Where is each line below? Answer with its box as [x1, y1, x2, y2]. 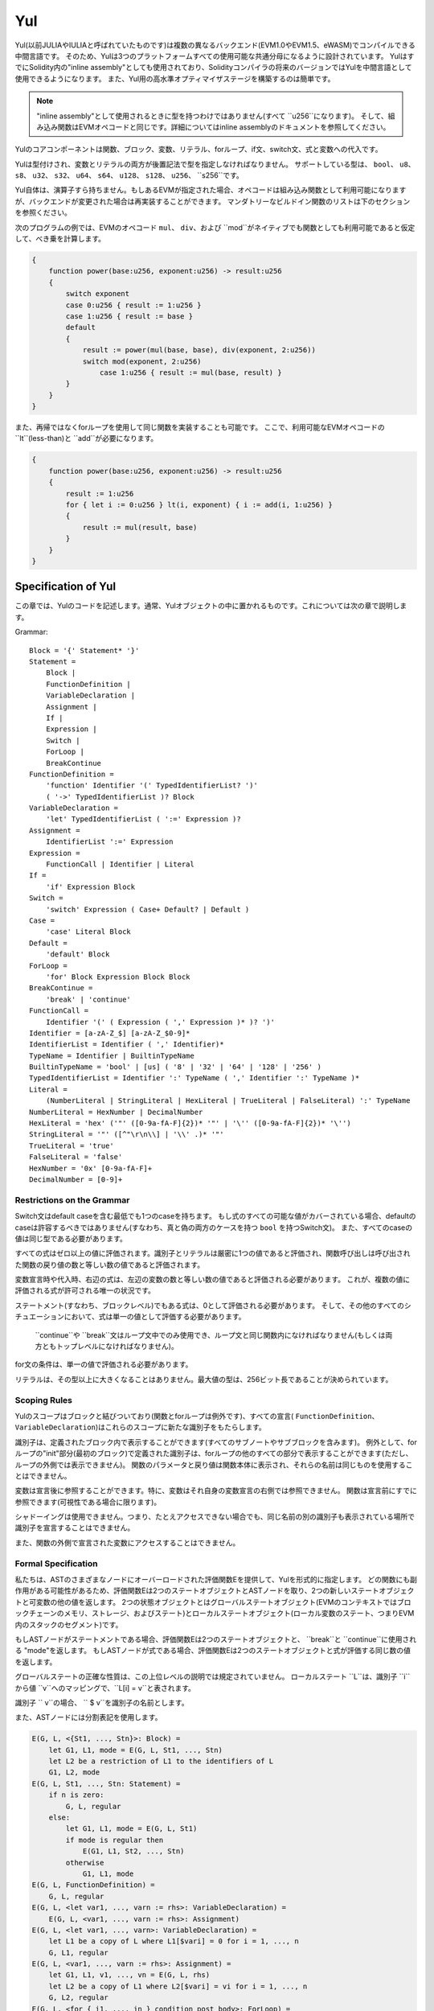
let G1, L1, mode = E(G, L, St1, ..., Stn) [48, 1746, 223, 1754]
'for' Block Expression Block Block [45, 972, 190, 981]
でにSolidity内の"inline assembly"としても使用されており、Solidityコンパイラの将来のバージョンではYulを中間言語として [14, 63, 412, 72]
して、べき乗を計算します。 [14, 234, 106, 244]
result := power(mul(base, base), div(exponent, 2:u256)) [82, 346, 317, 355]
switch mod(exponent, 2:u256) [82, 356, 202, 366]
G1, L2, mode [48, 1768, 100, 1777]
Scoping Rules [14, 1394, 72, 1405]
